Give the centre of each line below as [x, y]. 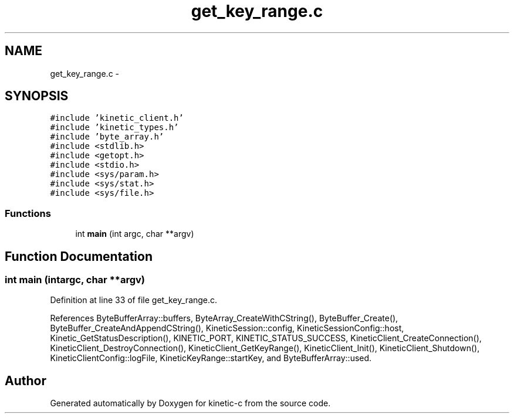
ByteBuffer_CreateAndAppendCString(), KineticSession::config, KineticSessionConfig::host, [227, 328]
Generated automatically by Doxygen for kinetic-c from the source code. [190, 403]
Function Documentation [79, 256]
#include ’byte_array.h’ [107, 137]
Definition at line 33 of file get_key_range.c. [134, 300]
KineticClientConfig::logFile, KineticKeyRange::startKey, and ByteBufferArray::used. [211, 358]
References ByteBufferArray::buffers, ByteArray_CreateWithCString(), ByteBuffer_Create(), [224, 318]
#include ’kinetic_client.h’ [117, 118]
